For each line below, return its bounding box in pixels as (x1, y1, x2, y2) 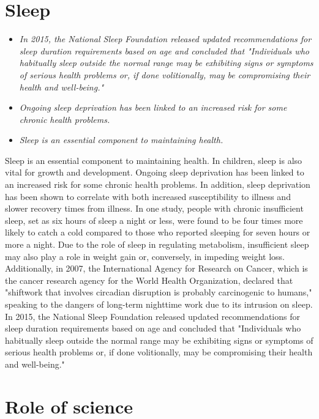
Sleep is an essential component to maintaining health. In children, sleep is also (5, 154, 302, 166)
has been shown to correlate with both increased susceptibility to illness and (5, 190, 291, 202)
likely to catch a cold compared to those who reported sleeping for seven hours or (5, 226, 310, 239)
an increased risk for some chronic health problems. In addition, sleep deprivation (5, 178, 310, 191)
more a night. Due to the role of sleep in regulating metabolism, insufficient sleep (5, 238, 309, 251)
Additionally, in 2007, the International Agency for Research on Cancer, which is (5, 262, 308, 275)
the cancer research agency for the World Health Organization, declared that (5, 273, 293, 286)
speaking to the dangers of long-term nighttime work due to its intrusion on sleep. (5, 298, 313, 310)
